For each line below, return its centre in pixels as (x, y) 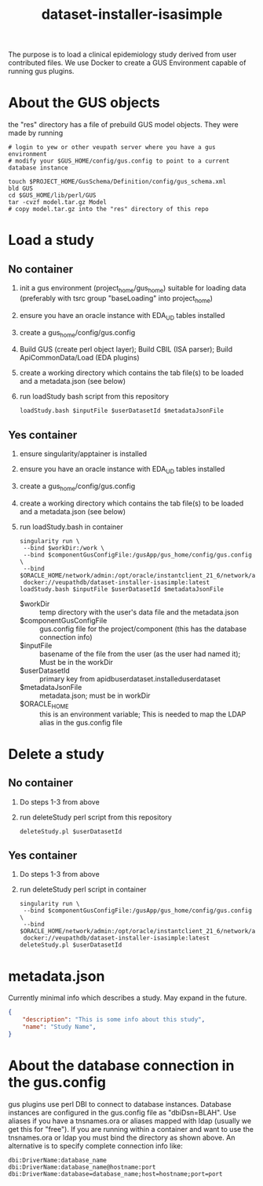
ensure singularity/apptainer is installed (83, 454)
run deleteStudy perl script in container (83, 889)
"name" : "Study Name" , (59, 1027)
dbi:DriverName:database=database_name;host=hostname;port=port (115, 1174)
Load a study (51, 240)
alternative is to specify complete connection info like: (95, 1146)
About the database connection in (121, 1066)
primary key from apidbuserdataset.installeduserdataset (130, 679)
